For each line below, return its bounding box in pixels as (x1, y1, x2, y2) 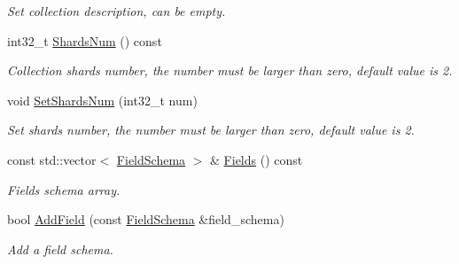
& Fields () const (210, 150, 303, 168)
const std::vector (7, 150, 97, 168)
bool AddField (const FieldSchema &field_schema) (7, 210, 284, 229)
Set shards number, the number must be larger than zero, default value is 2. (7, 120, 415, 139)
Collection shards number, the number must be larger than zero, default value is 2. (7, 61, 453, 80)
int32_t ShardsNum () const (7, 31, 162, 50)
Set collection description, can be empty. (7, 2, 226, 19)
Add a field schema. (7, 239, 113, 258)
